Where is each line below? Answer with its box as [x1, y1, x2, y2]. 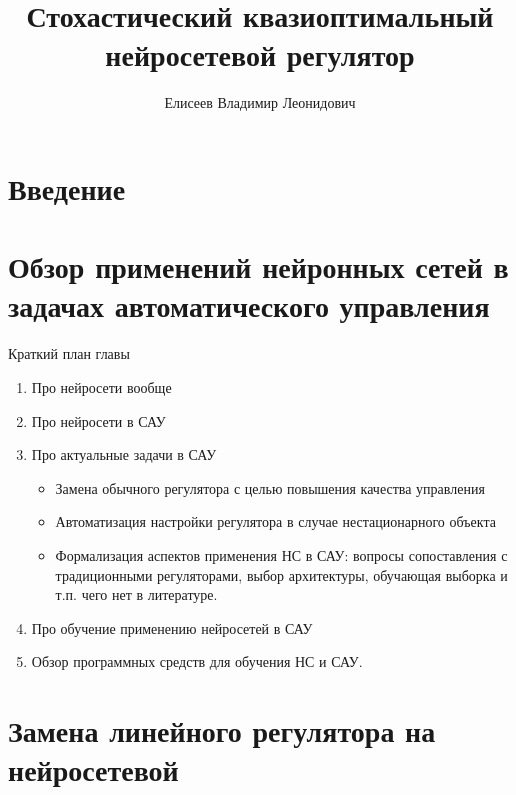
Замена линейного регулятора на [8, 710, 436, 751]
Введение [8, 167, 126, 208]
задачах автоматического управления [8, 285, 490, 326]
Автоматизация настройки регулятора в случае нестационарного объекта [55, 511, 496, 532]
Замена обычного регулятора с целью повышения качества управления [55, 477, 485, 498]
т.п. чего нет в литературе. [55, 584, 218, 605]
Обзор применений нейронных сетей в [8, 246, 509, 287]
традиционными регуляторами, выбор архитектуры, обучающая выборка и [55, 564, 508, 585]
